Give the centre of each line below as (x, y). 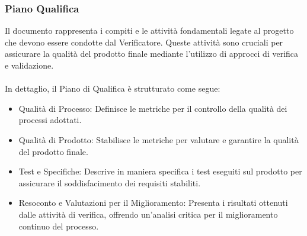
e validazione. (29, 65)
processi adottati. (50, 120)
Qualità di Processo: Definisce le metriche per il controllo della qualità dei (153, 108)
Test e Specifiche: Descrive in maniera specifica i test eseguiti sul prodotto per (160, 171)
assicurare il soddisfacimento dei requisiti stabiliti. (110, 182)
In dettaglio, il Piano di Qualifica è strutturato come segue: (113, 88)
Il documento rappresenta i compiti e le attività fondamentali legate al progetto (149, 30)
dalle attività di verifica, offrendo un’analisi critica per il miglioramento (148, 214)
